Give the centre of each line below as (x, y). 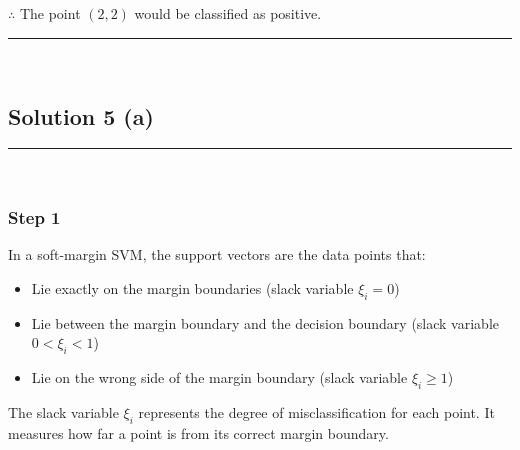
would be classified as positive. (228, 12)
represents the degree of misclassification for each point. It (316, 411)
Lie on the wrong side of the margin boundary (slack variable (219, 376)
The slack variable (63, 411)
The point (50, 12)
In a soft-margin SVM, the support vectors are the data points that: (217, 254)
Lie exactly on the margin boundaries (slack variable (192, 287)
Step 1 (34, 216)
